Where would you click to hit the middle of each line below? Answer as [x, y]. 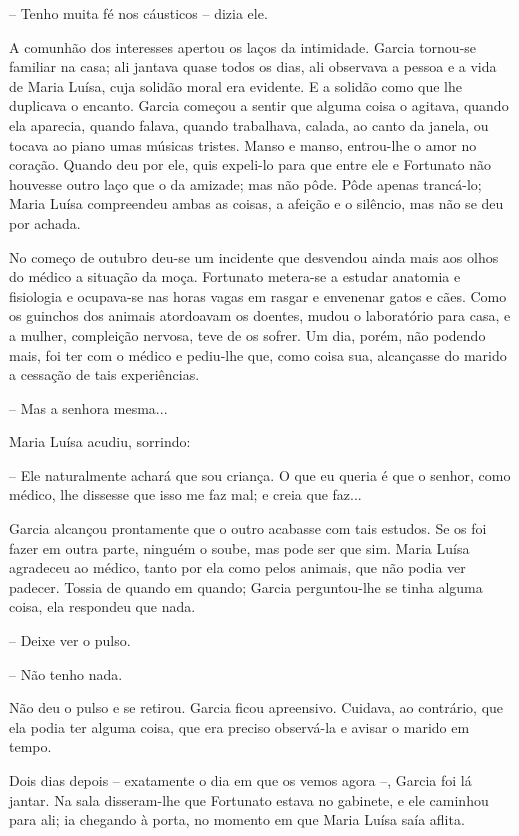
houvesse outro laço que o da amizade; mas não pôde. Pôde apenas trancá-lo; [245, 183]
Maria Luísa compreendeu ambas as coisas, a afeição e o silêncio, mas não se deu [256, 203]
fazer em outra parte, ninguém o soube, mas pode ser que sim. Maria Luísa [239, 547]
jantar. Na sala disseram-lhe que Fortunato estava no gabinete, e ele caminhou [249, 799]
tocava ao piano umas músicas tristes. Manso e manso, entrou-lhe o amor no [243, 144]
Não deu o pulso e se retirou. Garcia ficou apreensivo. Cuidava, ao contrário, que [256, 707]
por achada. [45, 222]
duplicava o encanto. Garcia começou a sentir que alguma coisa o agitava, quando [259, 105]
